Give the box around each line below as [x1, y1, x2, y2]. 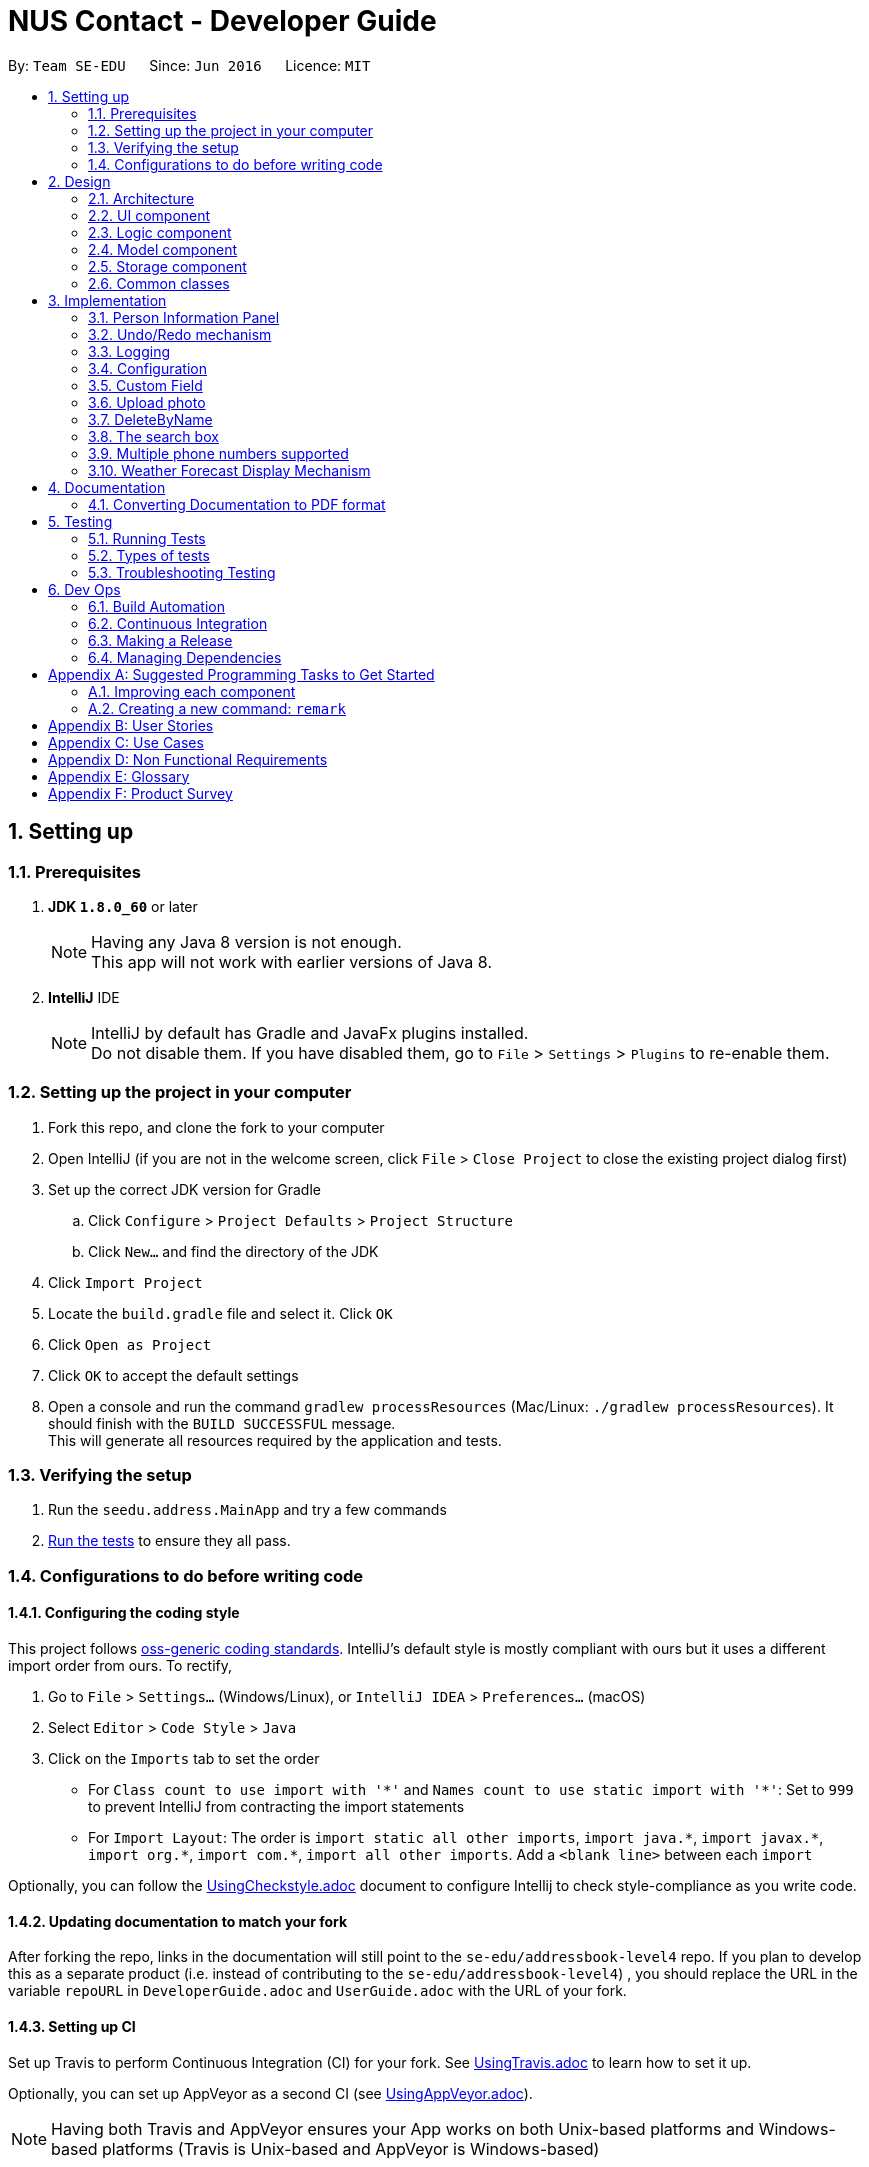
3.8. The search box [88, 427, 219, 445]
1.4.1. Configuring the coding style [8, 1604, 240, 1622]
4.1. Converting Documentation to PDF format [88, 495, 386, 513]
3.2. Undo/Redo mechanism [88, 325, 272, 343]
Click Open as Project [48, 1335, 212, 1353]
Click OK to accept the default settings [48, 1366, 299, 1384]
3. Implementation [48, 291, 167, 309]
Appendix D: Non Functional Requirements [48, 750, 328, 768]
